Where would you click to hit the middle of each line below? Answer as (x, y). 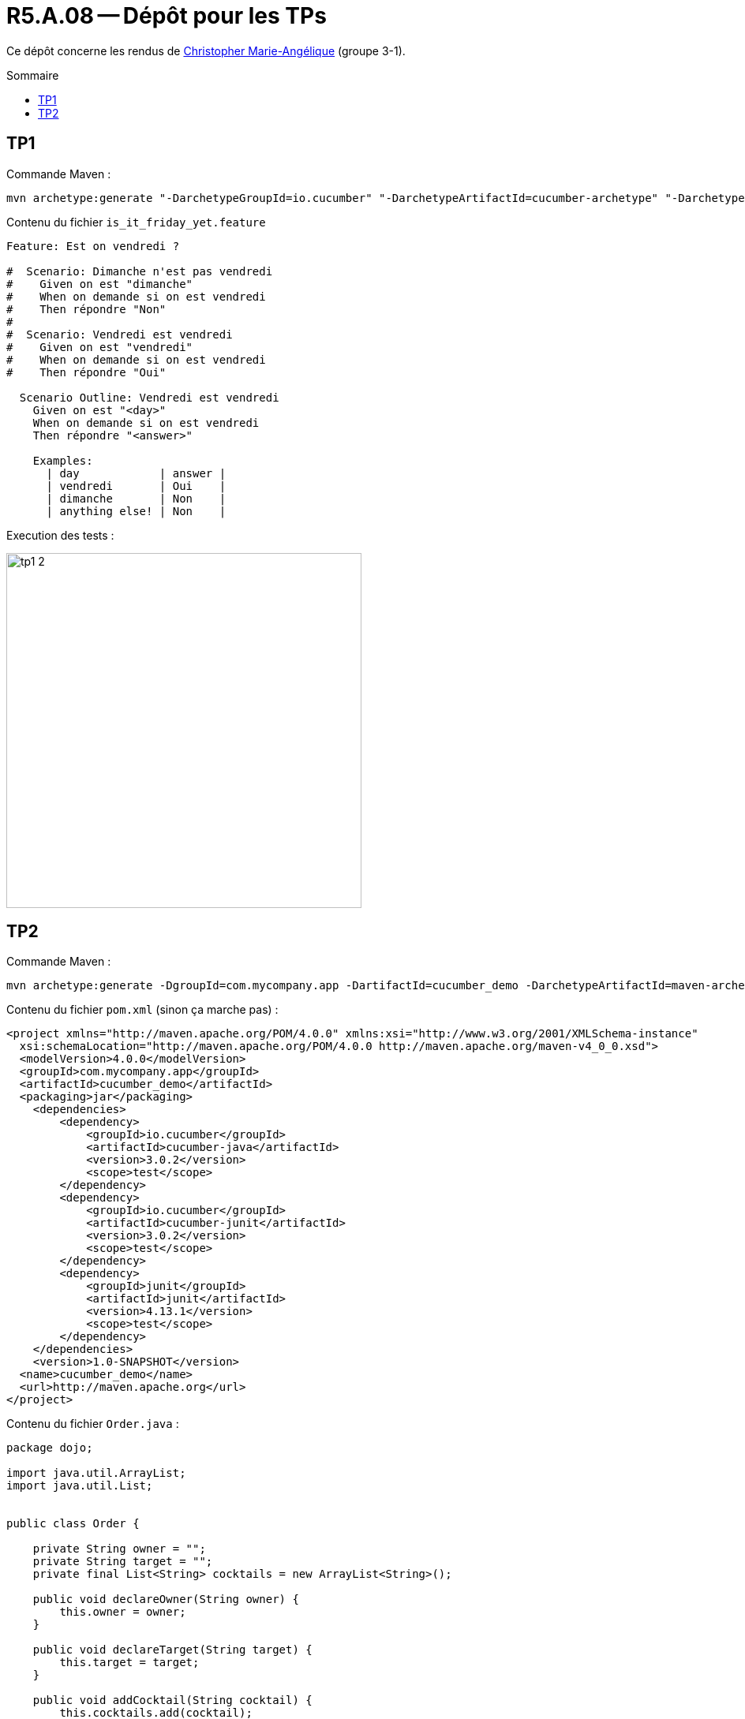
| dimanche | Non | (136, 498)
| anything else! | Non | (136, 511)
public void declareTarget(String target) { (172, 1650)
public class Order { (73, 1524)
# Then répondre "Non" (86, 309)
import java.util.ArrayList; (96, 1473)
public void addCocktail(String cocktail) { (172, 1700)
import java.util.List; (80, 1486)
